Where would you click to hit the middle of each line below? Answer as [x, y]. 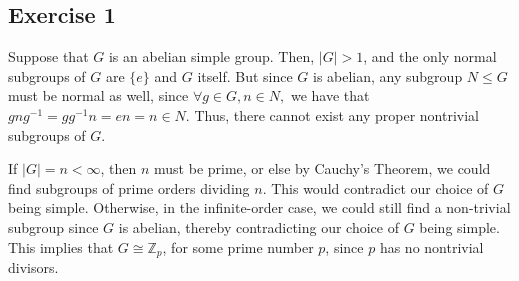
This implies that [61, 246]
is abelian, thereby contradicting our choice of [258, 226]
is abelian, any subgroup [388, 75]
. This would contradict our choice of [375, 187]
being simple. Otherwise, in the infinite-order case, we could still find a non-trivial [259, 207]
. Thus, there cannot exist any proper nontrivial [332, 114]
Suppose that [48, 56]
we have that [330, 95]
